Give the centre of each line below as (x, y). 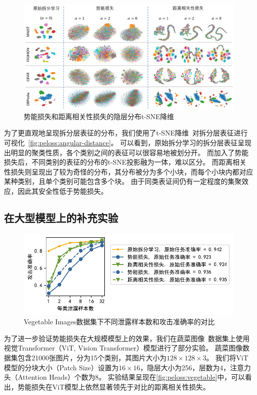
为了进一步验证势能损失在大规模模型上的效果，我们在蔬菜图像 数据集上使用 (127, 338)
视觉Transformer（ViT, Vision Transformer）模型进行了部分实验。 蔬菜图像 (123, 348)
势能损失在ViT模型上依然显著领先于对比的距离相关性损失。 (114, 386)
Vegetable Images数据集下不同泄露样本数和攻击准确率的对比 (119, 322)
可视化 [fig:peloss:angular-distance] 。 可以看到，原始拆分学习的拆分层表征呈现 (128, 143)
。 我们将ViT (227, 357)
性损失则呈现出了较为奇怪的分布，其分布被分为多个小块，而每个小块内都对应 (128, 171)
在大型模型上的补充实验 (61, 217)
